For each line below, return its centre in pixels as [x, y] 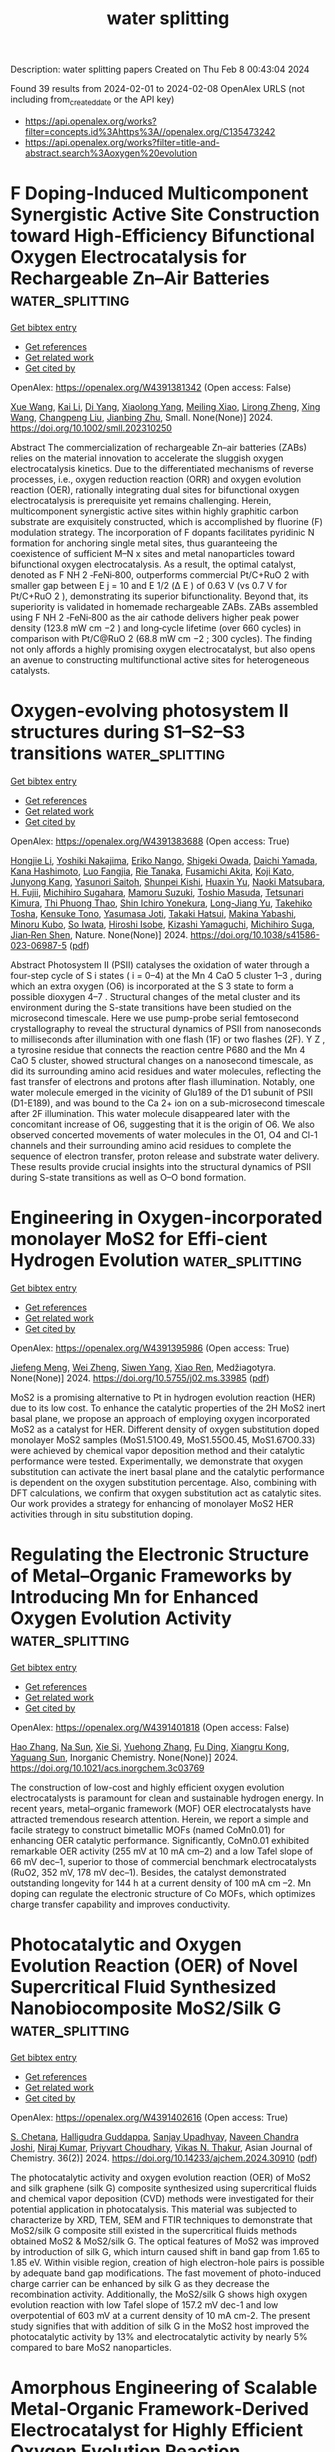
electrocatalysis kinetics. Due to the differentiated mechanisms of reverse [162, 468]
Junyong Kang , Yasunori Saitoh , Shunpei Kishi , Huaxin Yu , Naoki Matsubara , [168, 881]
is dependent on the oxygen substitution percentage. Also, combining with [163, 1482]
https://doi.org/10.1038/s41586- [254, 934]
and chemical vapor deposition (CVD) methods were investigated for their [162, 2198]
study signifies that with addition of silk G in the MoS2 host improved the [160, 2326]
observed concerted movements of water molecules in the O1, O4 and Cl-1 [164, 1134]
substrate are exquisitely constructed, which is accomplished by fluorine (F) [166, 521]
